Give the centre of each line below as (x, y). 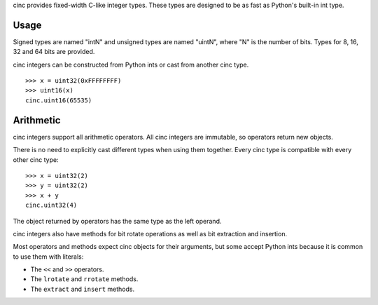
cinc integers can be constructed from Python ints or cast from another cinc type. (131, 65)
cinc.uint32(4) (51, 205)
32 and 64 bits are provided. (54, 52)
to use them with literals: (48, 257)
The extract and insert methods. (83, 289)
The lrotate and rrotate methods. (84, 279)
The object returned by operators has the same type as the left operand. (117, 221)
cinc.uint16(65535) (59, 100)
